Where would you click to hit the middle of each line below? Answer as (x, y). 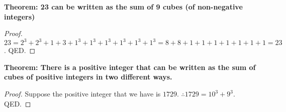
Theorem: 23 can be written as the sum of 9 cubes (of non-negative (123, 6)
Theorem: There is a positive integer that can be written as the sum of (130, 67)
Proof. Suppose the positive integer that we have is (82, 94)
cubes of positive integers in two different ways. (88, 77)
